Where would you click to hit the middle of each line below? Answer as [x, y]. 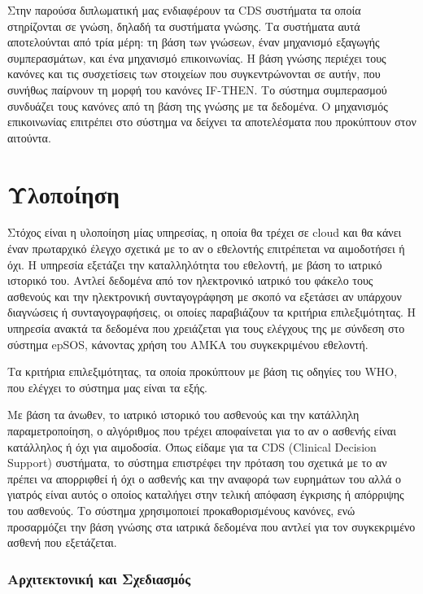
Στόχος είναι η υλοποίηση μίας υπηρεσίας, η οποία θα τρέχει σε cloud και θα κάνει [205, 232]
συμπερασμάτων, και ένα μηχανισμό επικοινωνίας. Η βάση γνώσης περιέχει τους [197, 57]
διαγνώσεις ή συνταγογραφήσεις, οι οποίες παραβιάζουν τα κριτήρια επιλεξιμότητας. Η [211, 312]
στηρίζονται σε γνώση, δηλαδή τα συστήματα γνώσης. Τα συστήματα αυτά [184, 26]
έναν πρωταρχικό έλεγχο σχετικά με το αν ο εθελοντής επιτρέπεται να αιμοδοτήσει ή [206, 249]
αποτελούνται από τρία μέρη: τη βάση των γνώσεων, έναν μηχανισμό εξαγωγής [194, 42]
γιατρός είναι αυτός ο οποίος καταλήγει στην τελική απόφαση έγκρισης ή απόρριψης [206, 494]
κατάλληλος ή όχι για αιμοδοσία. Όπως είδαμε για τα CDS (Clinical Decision [192, 446]
